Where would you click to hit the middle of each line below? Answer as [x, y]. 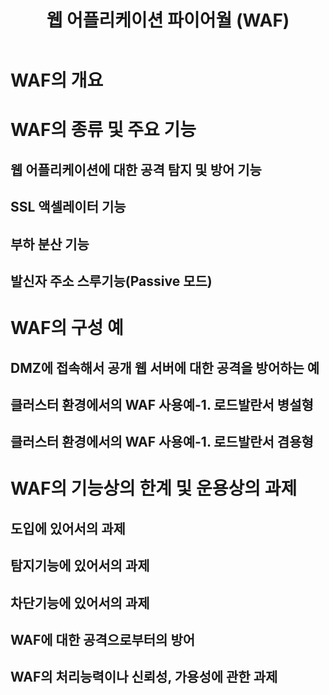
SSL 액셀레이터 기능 [68, 207]
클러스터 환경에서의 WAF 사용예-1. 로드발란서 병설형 [162, 404]
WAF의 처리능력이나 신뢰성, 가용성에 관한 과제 [144, 677]
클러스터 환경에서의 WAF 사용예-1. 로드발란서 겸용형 [162, 442]
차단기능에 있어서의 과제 [80, 602]
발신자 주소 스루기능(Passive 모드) [111, 281]
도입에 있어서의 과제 [68, 528]
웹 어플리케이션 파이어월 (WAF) [168, 20]
